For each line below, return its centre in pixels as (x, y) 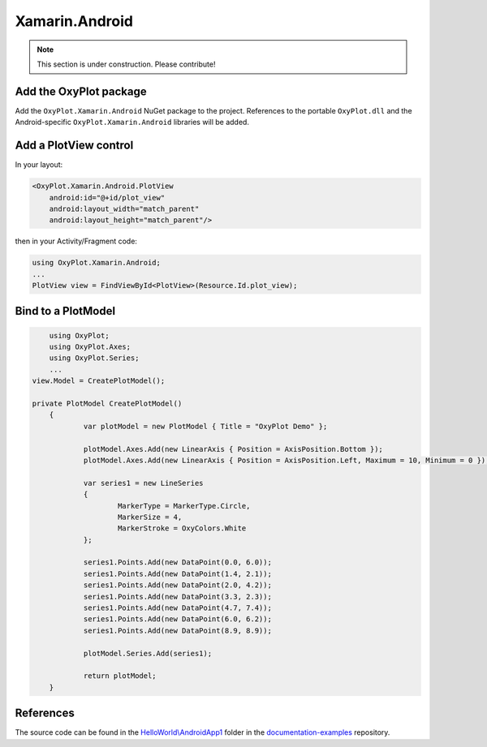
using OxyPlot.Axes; (90, 347)
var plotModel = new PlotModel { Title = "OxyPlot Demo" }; (205, 426)
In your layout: (39, 165)
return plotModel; (120, 676)
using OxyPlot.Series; (94, 358)
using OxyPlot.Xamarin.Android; (97, 263)
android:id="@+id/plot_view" (107, 197)
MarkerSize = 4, (150, 517)
